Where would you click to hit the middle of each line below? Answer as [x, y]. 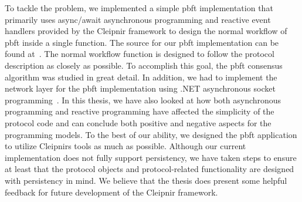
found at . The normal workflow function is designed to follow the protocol [140, 54]
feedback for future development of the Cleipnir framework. [111, 192]
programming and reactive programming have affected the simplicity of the [140, 111]
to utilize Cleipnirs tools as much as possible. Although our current [125, 146]
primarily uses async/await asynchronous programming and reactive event [138, 19]
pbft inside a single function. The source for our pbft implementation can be [142, 42]
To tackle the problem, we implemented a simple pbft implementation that [139, 8]
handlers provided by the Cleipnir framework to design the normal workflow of [146, 31]
